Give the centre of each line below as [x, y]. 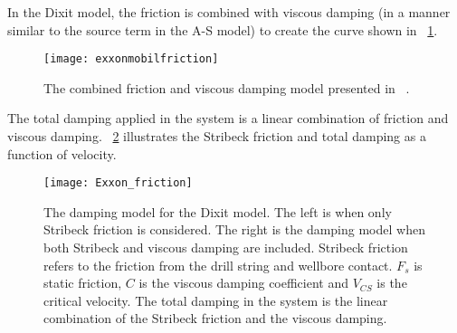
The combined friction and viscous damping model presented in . [227, 87]
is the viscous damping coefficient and [244, 283]
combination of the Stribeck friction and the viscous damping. [215, 318]
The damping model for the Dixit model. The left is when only [218, 211]
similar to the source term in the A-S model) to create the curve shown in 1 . [223, 29]
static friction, [83, 283]
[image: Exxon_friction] [118, 183]
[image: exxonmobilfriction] [131, 59]
